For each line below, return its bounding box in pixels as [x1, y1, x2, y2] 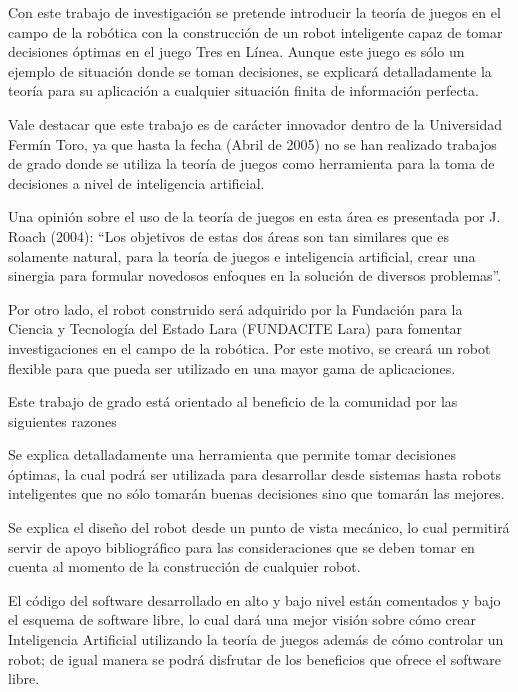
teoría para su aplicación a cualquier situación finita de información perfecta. [8, 80, 479, 101]
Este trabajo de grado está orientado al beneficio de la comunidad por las [8, 391, 458, 412]
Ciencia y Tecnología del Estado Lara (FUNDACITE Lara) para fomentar [8, 318, 463, 339]
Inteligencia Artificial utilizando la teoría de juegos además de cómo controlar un [8, 629, 504, 650]
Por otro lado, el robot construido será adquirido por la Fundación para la [8, 298, 463, 319]
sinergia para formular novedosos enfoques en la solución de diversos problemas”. [8, 265, 502, 286]
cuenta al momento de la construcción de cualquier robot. [8, 556, 361, 577]
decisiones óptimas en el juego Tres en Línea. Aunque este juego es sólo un [8, 41, 465, 62]
